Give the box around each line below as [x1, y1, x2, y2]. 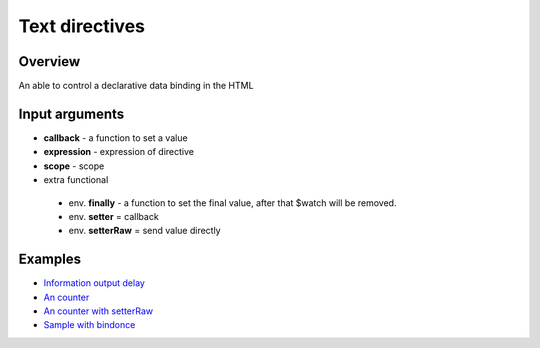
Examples [18, 251, 82, 268]
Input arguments [18, 105, 125, 122]
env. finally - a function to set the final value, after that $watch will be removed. [68, 196, 397, 209]
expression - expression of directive [43, 146, 195, 158]
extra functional [43, 174, 109, 186]
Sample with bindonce [43, 319, 136, 331]
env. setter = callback [68, 210, 159, 222]
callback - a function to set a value [43, 131, 189, 144]
